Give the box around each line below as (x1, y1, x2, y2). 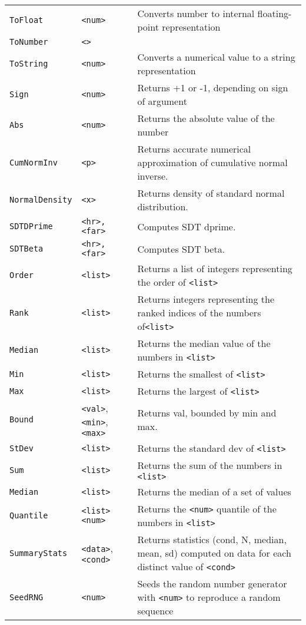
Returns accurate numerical (137, 142, 251, 156)
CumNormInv (9, 157, 58, 167)
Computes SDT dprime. (137, 219, 236, 233)
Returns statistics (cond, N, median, (137, 533, 287, 546)
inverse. (137, 169, 168, 183)
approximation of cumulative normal (137, 156, 288, 169)
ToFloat (9, 15, 44, 25)
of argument (137, 94, 187, 108)
